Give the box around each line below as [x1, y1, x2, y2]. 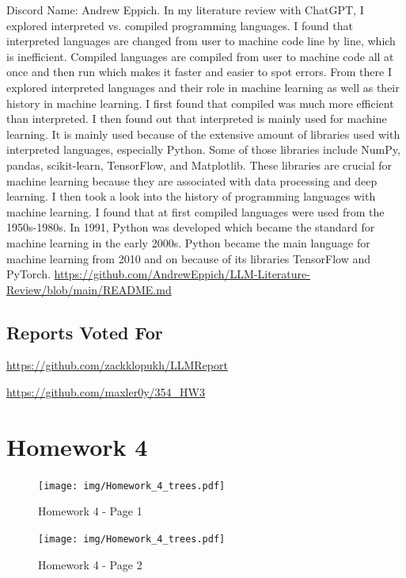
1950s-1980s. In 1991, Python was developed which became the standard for [6, 219, 375, 235]
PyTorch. [6, 266, 51, 282]
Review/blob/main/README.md [6, 281, 172, 297]
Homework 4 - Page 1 [38, 503, 142, 519]
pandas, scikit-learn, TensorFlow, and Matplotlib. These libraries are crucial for [6, 156, 393, 173]
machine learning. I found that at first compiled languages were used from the [6, 203, 385, 220]
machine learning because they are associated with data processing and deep [6, 172, 378, 189]
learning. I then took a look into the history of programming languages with [6, 188, 376, 205]
